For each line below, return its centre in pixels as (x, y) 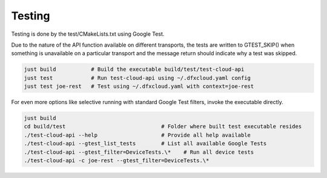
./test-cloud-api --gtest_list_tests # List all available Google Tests (145, 143)
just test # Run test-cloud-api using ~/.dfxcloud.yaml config (137, 78)
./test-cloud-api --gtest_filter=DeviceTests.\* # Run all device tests (139, 152)
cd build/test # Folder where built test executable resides (163, 127)
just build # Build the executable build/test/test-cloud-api (134, 69)
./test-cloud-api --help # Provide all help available (137, 135)
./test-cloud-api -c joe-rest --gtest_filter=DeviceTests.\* (117, 161)
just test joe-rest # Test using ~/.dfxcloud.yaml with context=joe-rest (139, 87)
